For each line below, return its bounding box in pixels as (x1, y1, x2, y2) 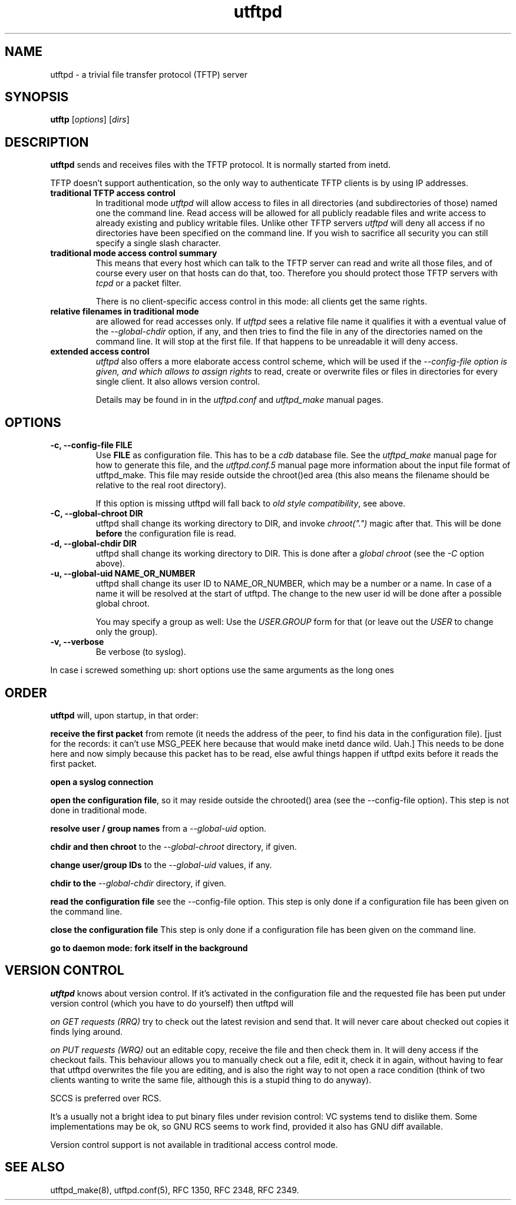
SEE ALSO (5, 1160, 65, 1175)
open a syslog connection (50, 776, 154, 787)
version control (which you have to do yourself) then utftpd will (50, 998, 294, 1008)
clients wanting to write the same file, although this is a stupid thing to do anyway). (50, 1074, 372, 1085)
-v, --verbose (50, 637, 104, 647)
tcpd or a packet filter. (95, 278, 181, 289)
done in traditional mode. (50, 805, 147, 815)
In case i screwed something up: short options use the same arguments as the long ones (50, 665, 394, 676)
